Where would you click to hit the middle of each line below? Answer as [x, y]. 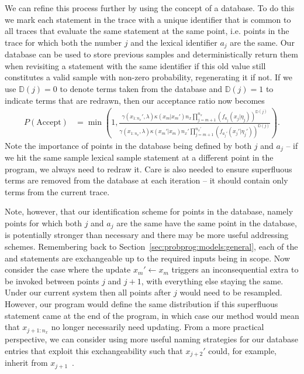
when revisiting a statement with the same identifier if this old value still [135, 65]
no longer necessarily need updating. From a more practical [158, 327]
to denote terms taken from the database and [141, 89]
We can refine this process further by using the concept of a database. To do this [150, 8]
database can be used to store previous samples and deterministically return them [151, 54]
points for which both [43, 222]
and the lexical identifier [174, 42]
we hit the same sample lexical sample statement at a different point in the [139, 157]
